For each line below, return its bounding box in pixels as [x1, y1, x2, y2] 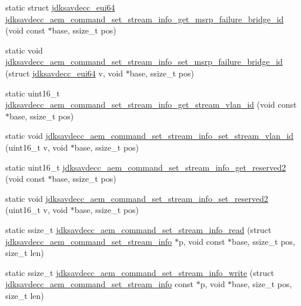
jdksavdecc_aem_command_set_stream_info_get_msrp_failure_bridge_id [5, 12, 284, 25]
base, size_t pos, [232, 278, 292, 290]
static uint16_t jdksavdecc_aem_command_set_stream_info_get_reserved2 [5, 161, 286, 173]
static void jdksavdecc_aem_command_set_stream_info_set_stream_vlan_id [5, 129, 294, 142]
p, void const [179, 235, 225, 247]
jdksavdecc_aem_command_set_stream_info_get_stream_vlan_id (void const [5, 98, 297, 111]
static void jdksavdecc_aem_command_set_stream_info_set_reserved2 [5, 192, 268, 204]
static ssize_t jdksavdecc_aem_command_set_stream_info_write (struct [5, 266, 275, 278]
